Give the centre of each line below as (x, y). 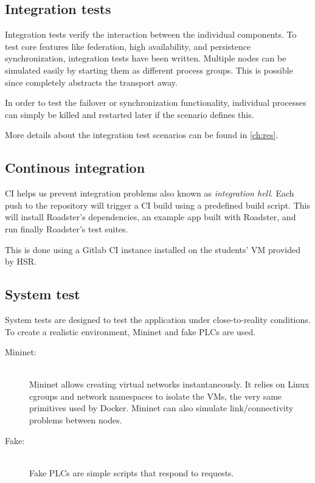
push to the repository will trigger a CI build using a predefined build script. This (157, 205)
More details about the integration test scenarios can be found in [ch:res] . (142, 135)
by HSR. (21, 261)
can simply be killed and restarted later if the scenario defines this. (130, 114)
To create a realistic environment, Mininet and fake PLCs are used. (130, 331)
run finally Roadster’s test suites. (67, 228)
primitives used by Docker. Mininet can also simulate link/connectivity (161, 408)
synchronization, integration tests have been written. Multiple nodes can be (146, 58)
